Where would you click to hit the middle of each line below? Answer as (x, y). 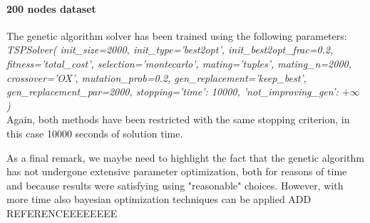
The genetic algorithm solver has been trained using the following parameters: (177, 35)
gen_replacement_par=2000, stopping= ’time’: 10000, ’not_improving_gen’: (173, 92)
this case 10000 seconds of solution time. (95, 133)
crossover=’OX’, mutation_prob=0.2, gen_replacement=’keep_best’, (156, 77)
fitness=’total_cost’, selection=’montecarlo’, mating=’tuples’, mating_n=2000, (179, 63)
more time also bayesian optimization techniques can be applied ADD (159, 199)
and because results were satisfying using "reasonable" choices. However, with (175, 185)
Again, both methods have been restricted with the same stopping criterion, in (178, 119)
